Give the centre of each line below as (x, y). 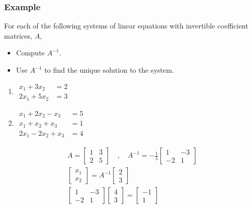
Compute (30, 53)
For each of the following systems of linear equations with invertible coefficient (126, 26)
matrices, (18, 35)
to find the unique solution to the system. (109, 70)
